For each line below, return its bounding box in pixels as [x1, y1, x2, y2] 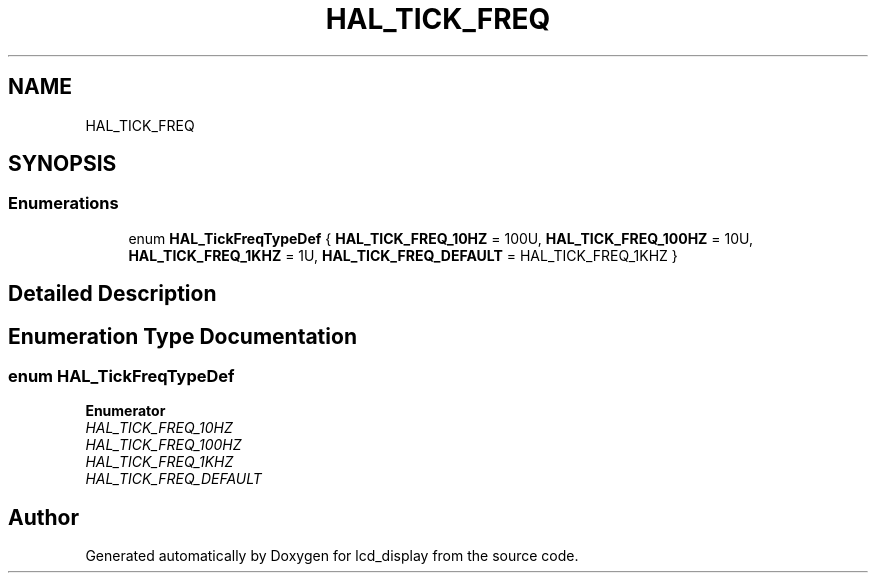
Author [8, 504, 79, 530]
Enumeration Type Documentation [8, 323, 357, 349]
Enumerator [85, 402, 166, 420]
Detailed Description [8, 281, 217, 307]
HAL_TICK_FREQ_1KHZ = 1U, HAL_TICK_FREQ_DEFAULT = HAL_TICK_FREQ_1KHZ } [128, 246, 678, 264]
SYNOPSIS [8, 151, 117, 177]
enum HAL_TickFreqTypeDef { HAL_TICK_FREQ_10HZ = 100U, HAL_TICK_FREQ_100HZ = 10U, [128, 229, 754, 247]
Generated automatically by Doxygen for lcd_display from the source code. [85, 547, 579, 565]
